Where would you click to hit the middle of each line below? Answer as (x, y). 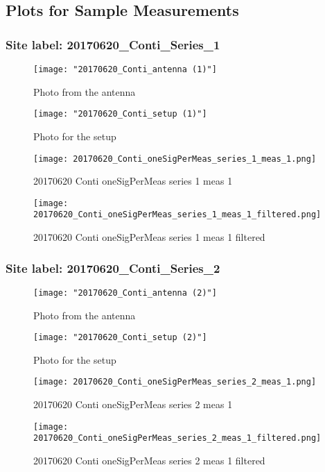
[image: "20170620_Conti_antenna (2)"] (125, 293)
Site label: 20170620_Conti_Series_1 (113, 44)
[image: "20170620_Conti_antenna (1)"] (125, 69)
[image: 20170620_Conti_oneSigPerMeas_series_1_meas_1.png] (175, 159)
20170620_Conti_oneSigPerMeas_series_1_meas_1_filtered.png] (177, 215)
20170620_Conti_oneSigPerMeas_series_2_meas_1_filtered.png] (177, 438)
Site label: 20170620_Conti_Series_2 (113, 268)
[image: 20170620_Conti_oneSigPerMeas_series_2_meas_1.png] (175, 382)
